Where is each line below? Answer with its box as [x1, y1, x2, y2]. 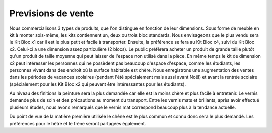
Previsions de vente [9, 8, 94, 19]
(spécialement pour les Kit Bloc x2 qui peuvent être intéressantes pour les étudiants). [9, 81, 186, 87]
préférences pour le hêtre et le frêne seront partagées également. [9, 120, 146, 126]
